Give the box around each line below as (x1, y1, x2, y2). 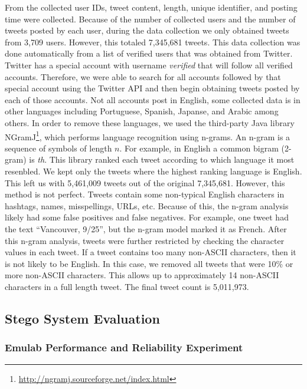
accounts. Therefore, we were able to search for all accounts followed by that (5, 70, 281, 83)
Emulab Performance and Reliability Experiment (5, 340, 243, 355)
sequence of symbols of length (5, 141, 112, 154)
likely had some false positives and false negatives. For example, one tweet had (5, 211, 289, 223)
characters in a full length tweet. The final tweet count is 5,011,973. (5, 280, 249, 292)
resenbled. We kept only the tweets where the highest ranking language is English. (5, 164, 302, 177)
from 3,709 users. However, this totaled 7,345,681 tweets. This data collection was (5, 35, 301, 48)
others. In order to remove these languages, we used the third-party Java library (5, 116, 295, 128)
